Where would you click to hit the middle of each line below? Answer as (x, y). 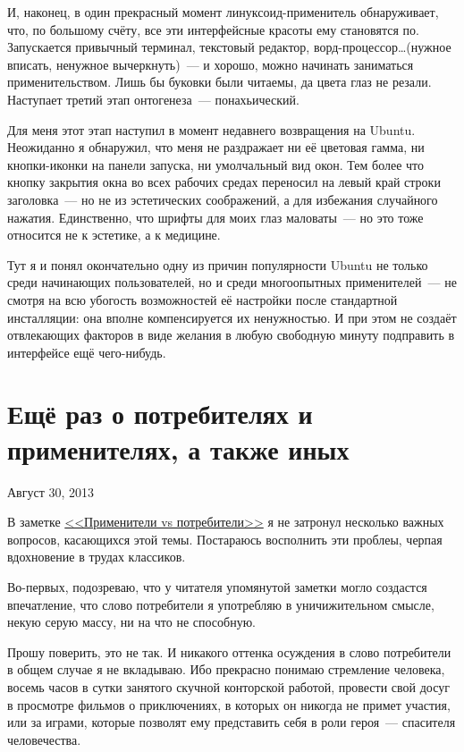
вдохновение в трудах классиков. (97, 557)
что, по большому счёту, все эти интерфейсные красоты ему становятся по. (213, 29)
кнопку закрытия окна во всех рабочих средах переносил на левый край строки (224, 182)
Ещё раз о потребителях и (160, 414)
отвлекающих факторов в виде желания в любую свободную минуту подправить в (231, 335)
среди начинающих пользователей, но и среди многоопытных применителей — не (232, 282)
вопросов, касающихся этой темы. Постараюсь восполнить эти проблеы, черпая (225, 539)
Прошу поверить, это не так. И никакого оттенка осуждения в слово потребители (229, 651)
